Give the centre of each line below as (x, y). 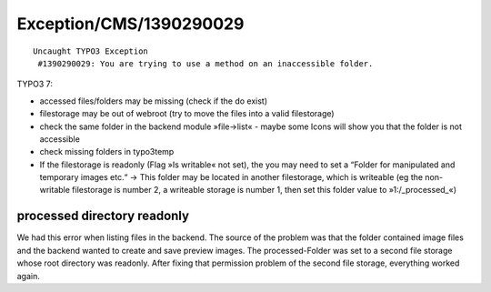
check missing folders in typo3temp (107, 152)
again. (29, 276)
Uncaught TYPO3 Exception (91, 51)
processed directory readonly (103, 216)
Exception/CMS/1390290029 (130, 24)
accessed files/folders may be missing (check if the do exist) (154, 101)
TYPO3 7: (35, 84)
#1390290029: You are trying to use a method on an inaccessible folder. (205, 63)
